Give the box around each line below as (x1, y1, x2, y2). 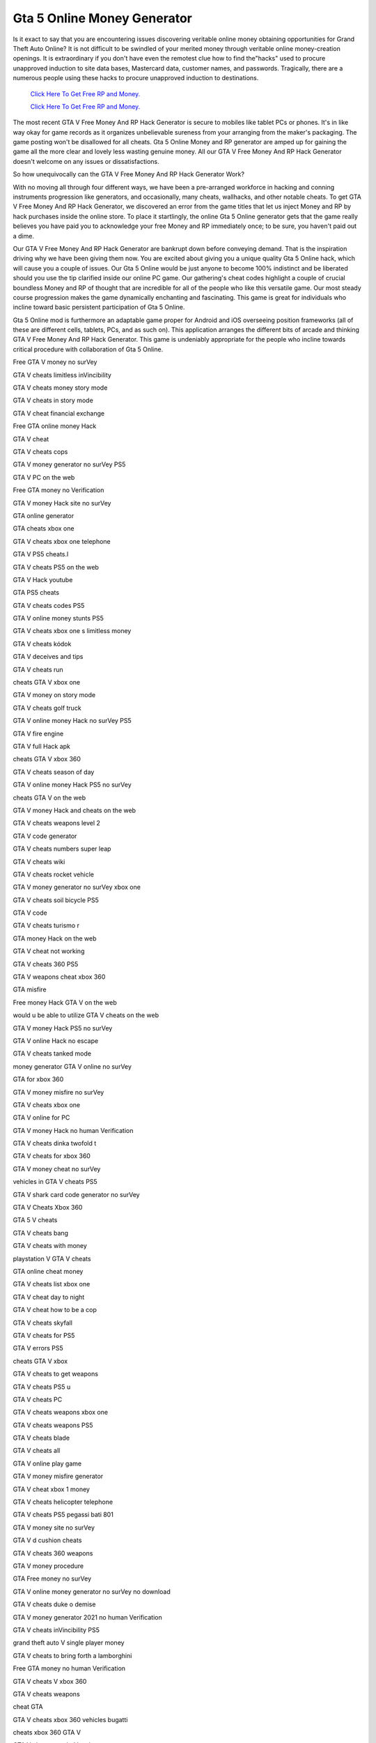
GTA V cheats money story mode (13, 383, 108, 392)
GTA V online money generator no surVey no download (13, 1587, 171, 1596)
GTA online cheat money (13, 1268, 84, 1275)
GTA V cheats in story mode (13, 396, 93, 404)
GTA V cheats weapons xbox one (13, 1408, 108, 1417)
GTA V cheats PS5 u (13, 1383, 71, 1391)
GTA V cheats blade (13, 1433, 70, 1443)
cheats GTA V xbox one (13, 678, 80, 687)
